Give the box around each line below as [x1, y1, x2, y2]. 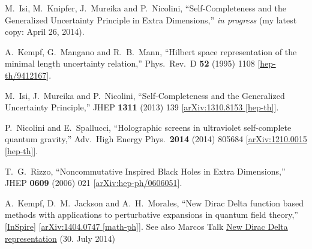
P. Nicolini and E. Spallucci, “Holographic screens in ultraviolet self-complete [5, 121, 292, 133]
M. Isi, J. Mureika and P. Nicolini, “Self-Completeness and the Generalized [5, 89, 285, 101]
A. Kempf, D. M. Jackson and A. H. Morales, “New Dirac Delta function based [5, 196, 304, 209]
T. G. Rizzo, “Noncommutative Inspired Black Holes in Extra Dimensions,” [5, 164, 286, 177]
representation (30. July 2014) [5, 232, 115, 244]
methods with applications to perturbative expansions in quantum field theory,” [5, 208, 298, 221]
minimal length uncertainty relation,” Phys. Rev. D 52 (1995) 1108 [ [5, 57, 260, 70]
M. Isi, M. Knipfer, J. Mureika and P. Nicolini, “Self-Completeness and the [5, 2, 286, 14]
